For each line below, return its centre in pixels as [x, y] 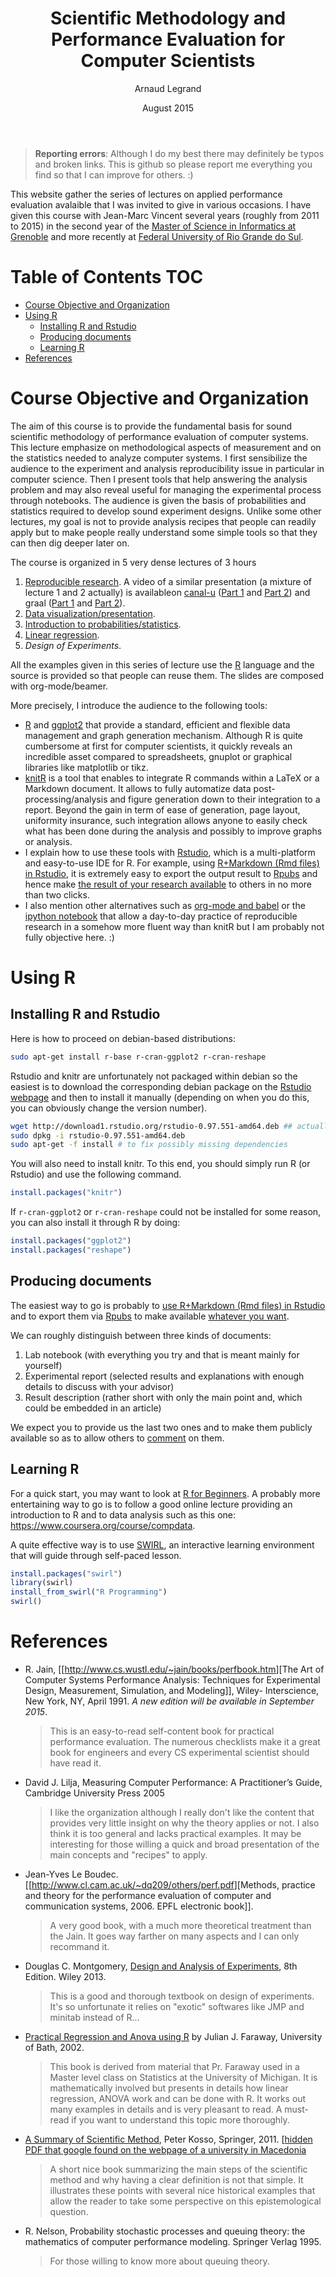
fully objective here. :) [69, 937]
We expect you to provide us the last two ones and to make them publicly [161, 1427]
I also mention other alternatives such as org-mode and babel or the [165, 905]
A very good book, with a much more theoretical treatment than [180, 1925]
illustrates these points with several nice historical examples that [182, 2190]
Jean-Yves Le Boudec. [71, 1874]
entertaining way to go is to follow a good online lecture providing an [151, 1504]
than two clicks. [57, 894]
